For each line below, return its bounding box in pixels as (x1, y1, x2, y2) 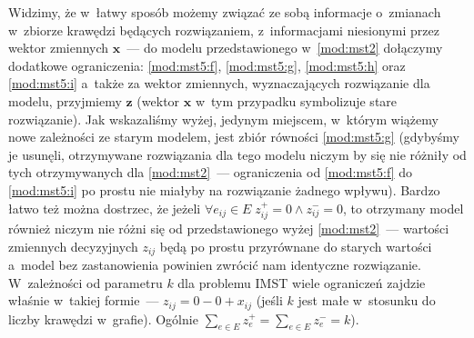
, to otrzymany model (343, 198, 464, 217)
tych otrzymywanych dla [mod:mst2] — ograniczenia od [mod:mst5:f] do (8, 163, 412, 182)
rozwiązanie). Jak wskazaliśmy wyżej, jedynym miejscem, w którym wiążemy (8, 109, 439, 128)
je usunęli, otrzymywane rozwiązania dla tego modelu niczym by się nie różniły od (8, 144, 467, 164)
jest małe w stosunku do (298, 291, 436, 310)
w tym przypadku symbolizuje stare (195, 91, 398, 110)
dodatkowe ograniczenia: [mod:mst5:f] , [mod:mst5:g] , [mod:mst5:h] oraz (8, 55, 406, 75)
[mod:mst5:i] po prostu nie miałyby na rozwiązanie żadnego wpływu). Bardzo (8, 180, 440, 199)
